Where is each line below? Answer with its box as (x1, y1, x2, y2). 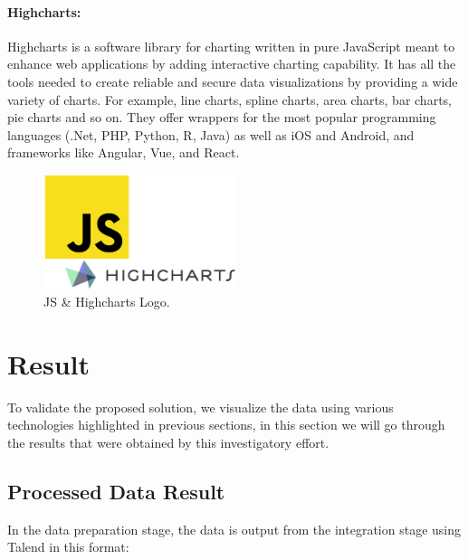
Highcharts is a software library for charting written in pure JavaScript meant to (7, 36, 455, 55)
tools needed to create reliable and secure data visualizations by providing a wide (7, 71, 458, 90)
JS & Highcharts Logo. (43, 292, 170, 311)
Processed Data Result (7, 477, 225, 505)
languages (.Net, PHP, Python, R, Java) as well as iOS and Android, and (7, 125, 415, 144)
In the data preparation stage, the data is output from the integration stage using (7, 519, 461, 538)
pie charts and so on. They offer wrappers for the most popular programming (7, 108, 436, 127)
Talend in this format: (7, 537, 129, 556)
